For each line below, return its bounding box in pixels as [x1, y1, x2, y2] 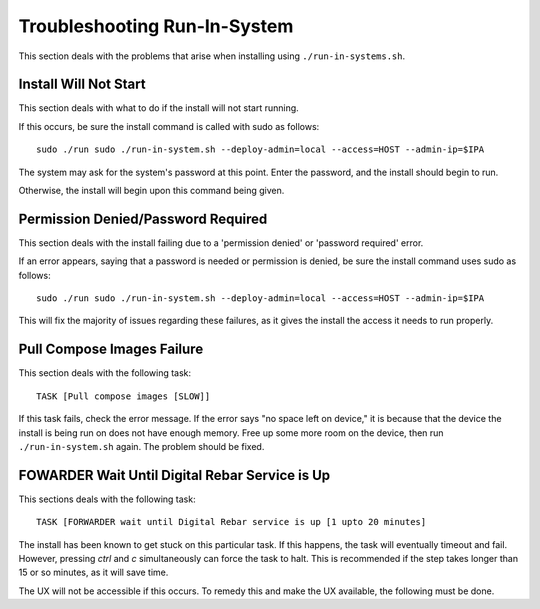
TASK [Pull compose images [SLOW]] [36, 390, 211, 402]
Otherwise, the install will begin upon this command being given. [18, 185, 285, 197]
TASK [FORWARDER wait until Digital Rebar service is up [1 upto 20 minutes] [36, 516, 427, 528]
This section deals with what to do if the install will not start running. [18, 102, 299, 114]
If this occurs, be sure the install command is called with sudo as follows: [18, 120, 320, 132]
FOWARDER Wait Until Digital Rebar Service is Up [18, 466, 331, 484]
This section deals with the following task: [18, 367, 192, 379]
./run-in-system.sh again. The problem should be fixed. [18, 440, 265, 452]
